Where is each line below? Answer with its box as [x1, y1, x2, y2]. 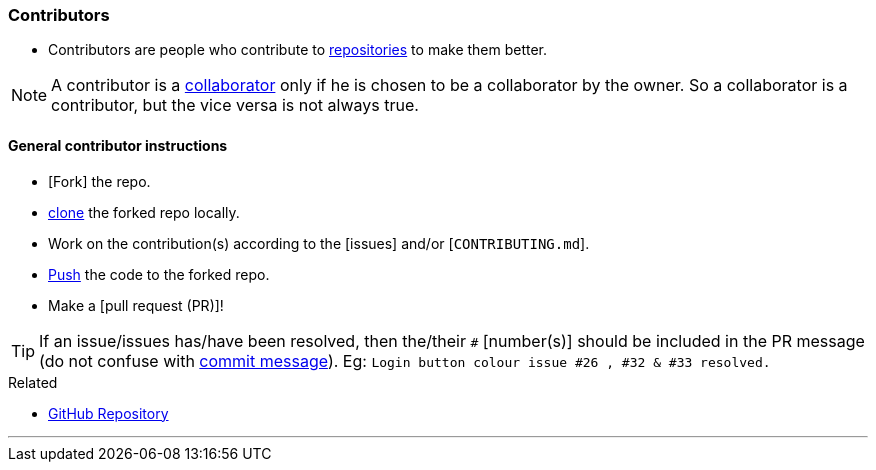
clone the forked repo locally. [48, 203, 240, 221]
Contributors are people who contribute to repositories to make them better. [48, 41, 548, 59]
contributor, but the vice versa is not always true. [51, 95, 419, 116]
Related [8, 373, 58, 391]
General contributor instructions [8, 136, 228, 154]
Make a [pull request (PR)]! [48, 296, 224, 314]
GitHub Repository [48, 404, 169, 422]
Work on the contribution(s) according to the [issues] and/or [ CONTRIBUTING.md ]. [48, 234, 590, 252]
